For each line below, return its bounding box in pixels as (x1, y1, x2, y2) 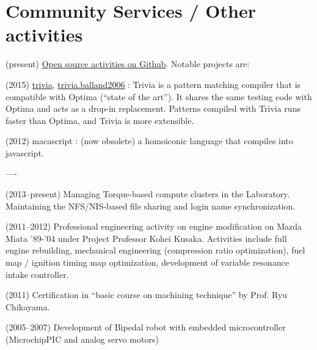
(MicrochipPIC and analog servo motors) (5, 333, 159, 345)
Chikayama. (5, 300, 50, 313)
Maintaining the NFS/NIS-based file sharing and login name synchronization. (5, 199, 296, 212)
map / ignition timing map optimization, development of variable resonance (5, 256, 290, 269)
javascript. (5, 146, 44, 159)
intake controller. (5, 268, 69, 280)
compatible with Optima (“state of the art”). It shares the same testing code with (5, 90, 312, 103)
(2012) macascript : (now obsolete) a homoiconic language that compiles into (5, 134, 293, 147)
